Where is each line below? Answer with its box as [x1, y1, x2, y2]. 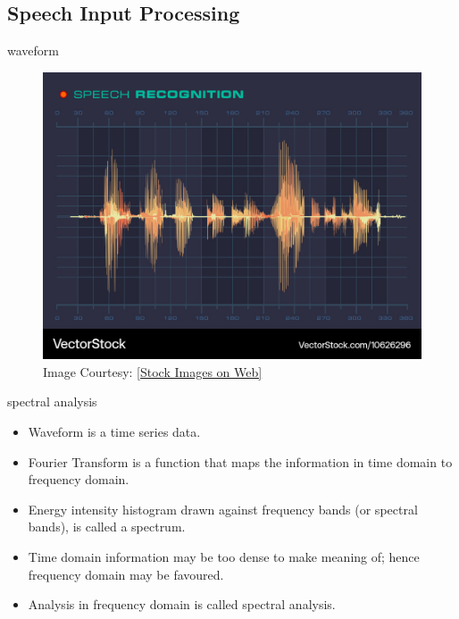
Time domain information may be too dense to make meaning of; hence [28, 547, 420, 565]
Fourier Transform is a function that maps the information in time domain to [28, 452, 453, 471]
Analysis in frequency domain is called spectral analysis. [28, 595, 336, 614]
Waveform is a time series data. [28, 422, 201, 440]
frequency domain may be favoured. [28, 565, 224, 583]
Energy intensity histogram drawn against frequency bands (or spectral [28, 499, 418, 518]
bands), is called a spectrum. [28, 517, 186, 536]
